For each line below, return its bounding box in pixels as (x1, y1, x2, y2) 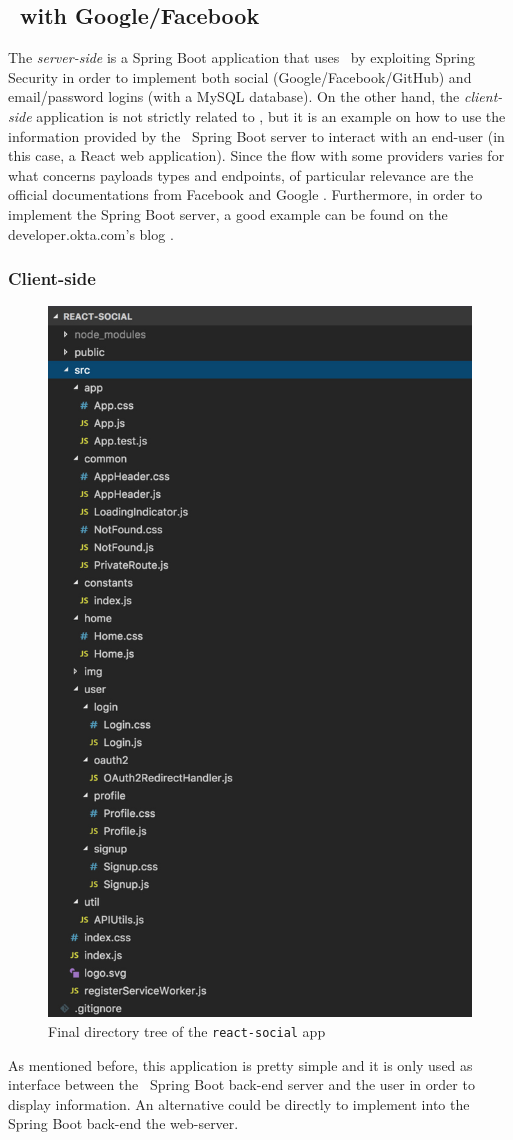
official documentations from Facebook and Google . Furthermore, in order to (8, 184, 483, 205)
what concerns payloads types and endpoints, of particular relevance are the (8, 164, 474, 185)
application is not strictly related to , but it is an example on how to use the (36, 105, 506, 126)
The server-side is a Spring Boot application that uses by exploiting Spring (8, 47, 476, 68)
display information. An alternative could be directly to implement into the (8, 1093, 470, 1114)
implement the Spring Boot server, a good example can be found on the (8, 203, 448, 224)
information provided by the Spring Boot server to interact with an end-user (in (8, 125, 505, 146)
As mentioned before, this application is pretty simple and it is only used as (8, 1054, 473, 1075)
